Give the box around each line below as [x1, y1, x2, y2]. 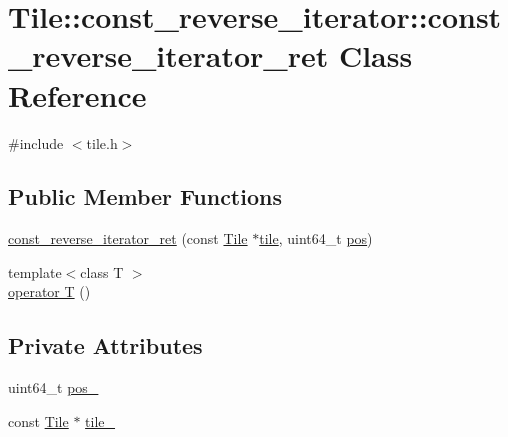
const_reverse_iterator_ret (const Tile [8, 228, 248, 249]
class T [80, 261, 124, 282]
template [8, 261, 62, 282]
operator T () [8, 281, 91, 302]
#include [8, 132, 64, 153]
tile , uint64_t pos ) [259, 228, 373, 249]
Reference [8, 74, 147, 115]
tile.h [86, 132, 118, 153]
